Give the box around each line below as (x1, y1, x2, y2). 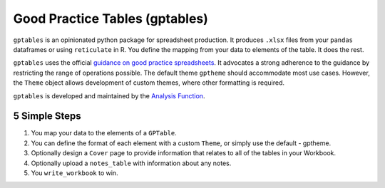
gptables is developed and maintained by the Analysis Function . (13, 91, 205, 100)
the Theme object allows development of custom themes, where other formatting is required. (13, 78, 285, 87)
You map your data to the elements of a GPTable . (31, 129, 178, 137)
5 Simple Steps (13, 110, 81, 122)
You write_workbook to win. (31, 168, 118, 177)
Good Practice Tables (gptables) (13, 11, 208, 26)
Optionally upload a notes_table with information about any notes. (31, 159, 232, 167)
